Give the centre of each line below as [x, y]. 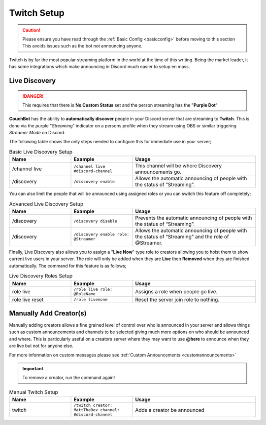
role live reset [28, 300]
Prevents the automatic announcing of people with [194, 218]
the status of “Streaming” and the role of [182, 237]
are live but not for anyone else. [41, 346]
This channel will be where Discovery [178, 166]
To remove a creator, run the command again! [69, 378]
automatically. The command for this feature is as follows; [68, 266]
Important [33, 369]
